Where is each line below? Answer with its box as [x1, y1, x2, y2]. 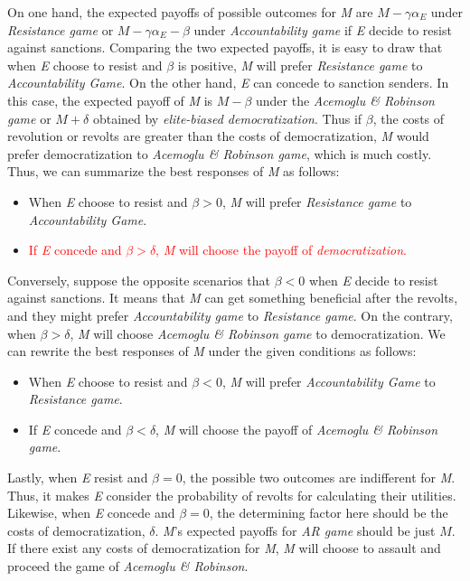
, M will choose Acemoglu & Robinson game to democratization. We [70, 323, 446, 342]
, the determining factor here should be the [209, 503, 448, 522]
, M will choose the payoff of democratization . [155, 240, 407, 259]
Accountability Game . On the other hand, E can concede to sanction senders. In [7, 73, 449, 92]
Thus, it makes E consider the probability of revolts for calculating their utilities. [7, 485, 456, 504]
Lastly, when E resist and [7, 468, 148, 487]
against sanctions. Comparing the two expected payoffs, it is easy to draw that [7, 38, 443, 57]
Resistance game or [7, 20, 114, 39]
